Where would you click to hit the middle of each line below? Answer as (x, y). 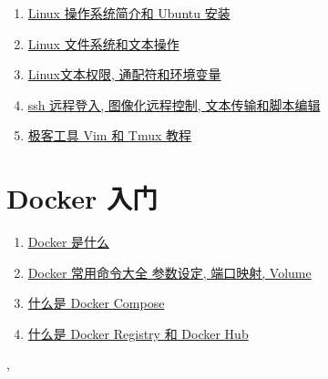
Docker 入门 (82, 198)
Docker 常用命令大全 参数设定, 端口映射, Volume (169, 272)
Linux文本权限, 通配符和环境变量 (124, 74)
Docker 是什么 (69, 242)
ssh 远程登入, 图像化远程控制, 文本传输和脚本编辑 (174, 104)
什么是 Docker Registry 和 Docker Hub (138, 333)
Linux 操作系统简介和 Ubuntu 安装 (129, 13)
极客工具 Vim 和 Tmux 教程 (110, 135)
